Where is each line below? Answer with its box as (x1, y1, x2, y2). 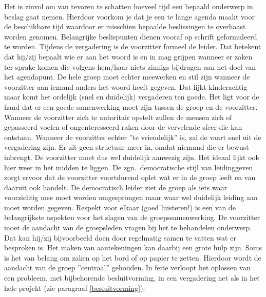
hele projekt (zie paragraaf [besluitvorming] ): (4, 282, 145, 293)
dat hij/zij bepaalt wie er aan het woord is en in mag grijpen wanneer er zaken (4, 51, 253, 62)
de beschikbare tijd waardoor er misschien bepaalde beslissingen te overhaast (4, 21, 246, 32)
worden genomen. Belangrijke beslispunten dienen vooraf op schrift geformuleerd (4, 31, 257, 42)
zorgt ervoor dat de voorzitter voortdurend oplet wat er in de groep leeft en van (4, 172, 256, 183)
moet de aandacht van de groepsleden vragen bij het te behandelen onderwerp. (4, 222, 252, 233)
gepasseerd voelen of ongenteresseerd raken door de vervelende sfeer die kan (4, 122, 242, 132)
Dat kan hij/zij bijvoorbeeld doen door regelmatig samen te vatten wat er (4, 232, 236, 243)
